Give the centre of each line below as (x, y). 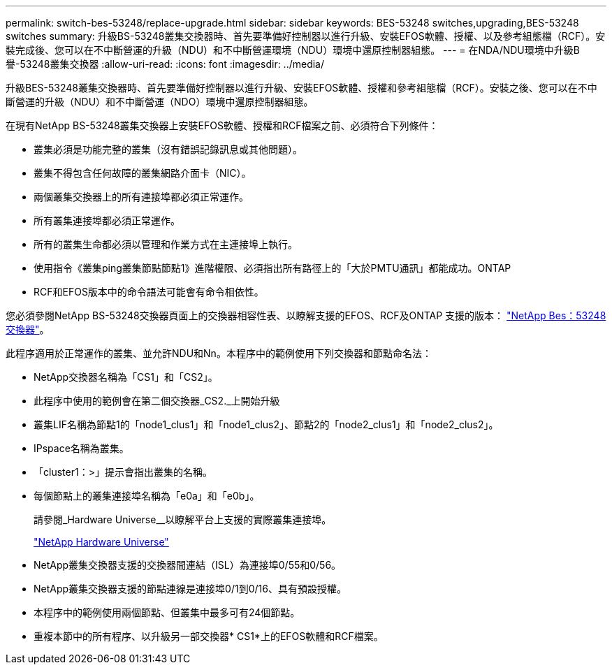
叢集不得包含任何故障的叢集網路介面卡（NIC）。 (143, 173)
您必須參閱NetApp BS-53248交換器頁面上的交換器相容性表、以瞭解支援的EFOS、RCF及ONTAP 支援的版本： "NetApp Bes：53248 (306, 315)
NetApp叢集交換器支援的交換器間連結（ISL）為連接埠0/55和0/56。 (188, 565)
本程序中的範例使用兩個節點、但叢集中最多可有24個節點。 (167, 612)
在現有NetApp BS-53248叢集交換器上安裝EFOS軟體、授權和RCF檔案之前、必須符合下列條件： (222, 125)
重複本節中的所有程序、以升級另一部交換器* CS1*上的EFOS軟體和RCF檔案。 (209, 636)
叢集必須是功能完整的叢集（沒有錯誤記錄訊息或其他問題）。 (168, 149)
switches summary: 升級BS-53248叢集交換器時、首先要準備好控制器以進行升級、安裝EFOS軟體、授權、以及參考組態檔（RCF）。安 (306, 36)
